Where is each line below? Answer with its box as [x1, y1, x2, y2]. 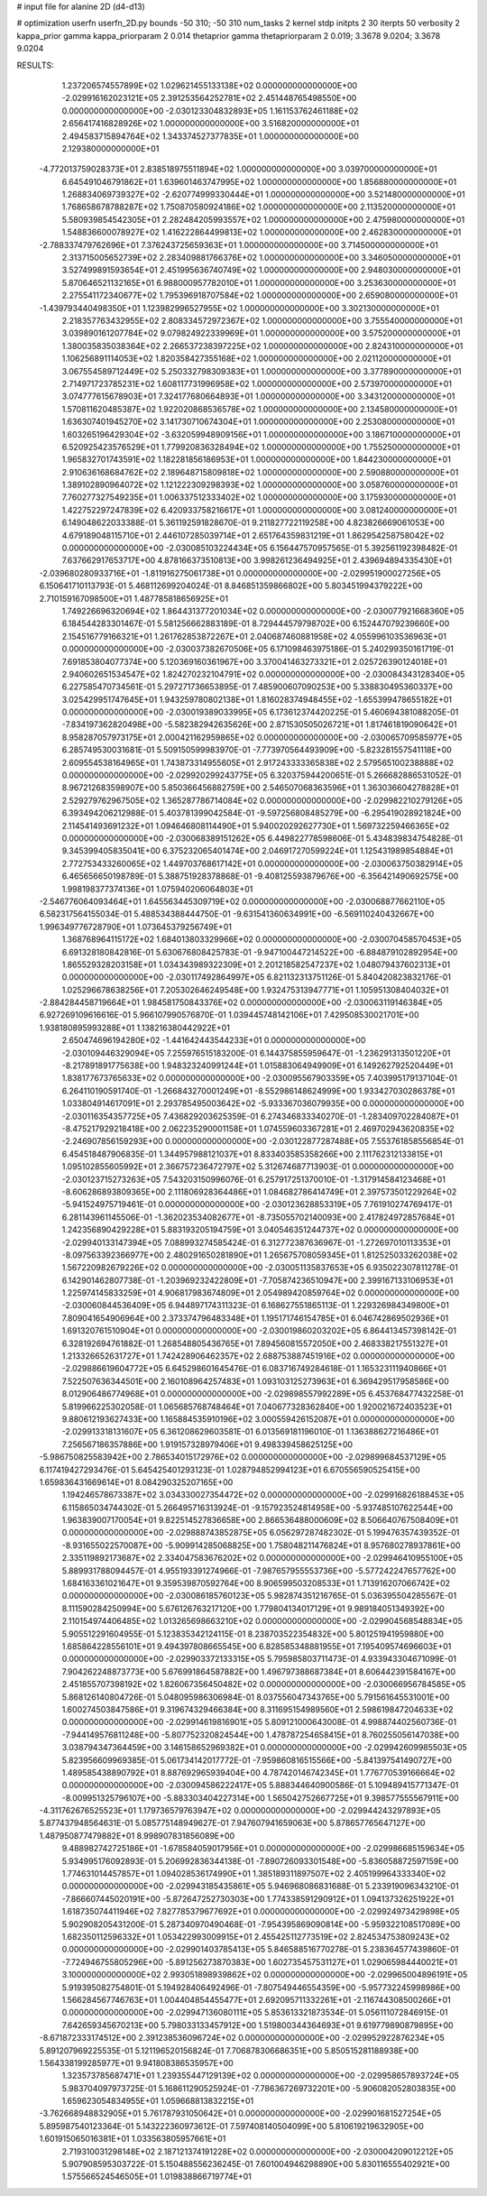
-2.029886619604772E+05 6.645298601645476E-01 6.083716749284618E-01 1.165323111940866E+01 [61, 1363, 446, 1374]
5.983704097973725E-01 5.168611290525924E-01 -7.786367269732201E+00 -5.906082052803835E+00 [61, 2082, 456, 2093]
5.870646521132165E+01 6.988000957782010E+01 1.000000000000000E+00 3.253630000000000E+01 [61, 277, 456, 288]
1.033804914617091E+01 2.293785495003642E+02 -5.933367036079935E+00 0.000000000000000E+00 [61, 1098, 464, 1109]
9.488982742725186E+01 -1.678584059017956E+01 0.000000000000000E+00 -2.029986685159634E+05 [61, 1843, 464, 1854]
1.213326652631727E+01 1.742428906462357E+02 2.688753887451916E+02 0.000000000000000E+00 [61, 1351, 455, 1361]
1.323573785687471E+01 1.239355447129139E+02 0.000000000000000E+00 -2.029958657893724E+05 [61, 2071, 460, 2081]
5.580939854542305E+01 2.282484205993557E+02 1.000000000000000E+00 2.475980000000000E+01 [61, 214, 465, 225]
